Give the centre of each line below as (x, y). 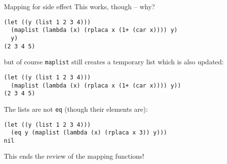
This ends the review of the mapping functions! (74, 156)
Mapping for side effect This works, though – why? (80, 6)
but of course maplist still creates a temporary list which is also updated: (114, 62)
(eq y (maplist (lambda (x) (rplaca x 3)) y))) (89, 133)
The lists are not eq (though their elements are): (76, 109)
